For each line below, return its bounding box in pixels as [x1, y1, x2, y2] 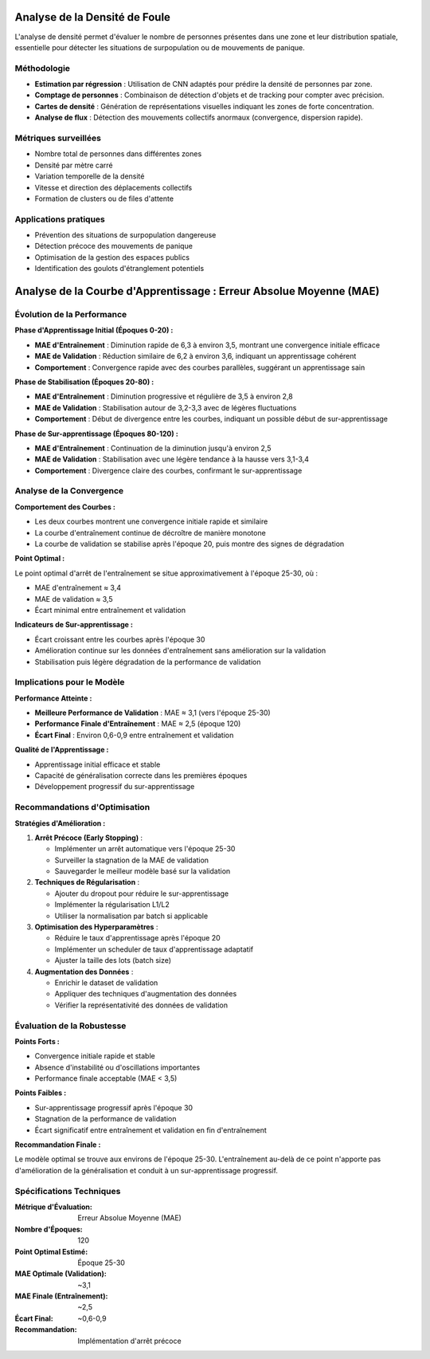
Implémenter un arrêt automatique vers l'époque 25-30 [54, 844, 236, 854]
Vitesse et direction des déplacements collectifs [34, 183, 193, 192]
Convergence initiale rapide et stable [34, 1051, 155, 1061]
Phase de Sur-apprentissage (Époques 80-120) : [14, 429, 178, 438]
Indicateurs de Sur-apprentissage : [14, 620, 133, 630]
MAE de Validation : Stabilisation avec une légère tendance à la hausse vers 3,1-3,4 [34, 454, 310, 464]
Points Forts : [14, 1036, 60, 1046]
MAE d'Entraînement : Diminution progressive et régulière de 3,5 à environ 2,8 [34, 391, 294, 402]
